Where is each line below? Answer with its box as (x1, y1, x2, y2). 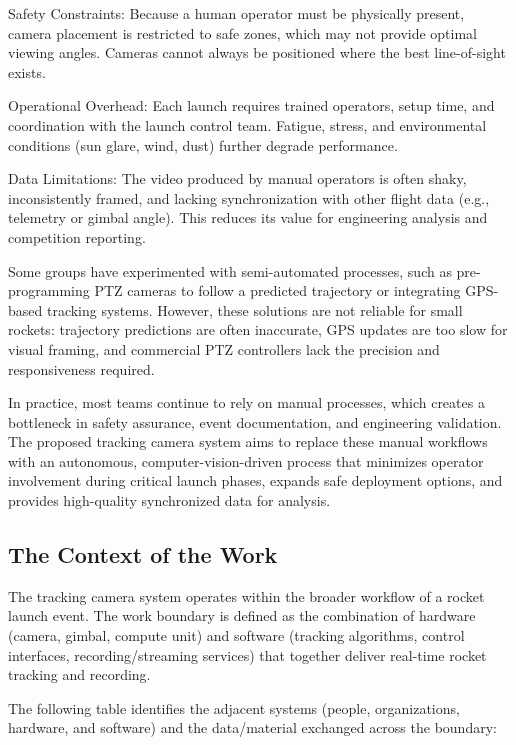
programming (8, 280, 90, 301)
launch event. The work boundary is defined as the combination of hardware (8, 605, 476, 626)
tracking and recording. (8, 664, 151, 685)
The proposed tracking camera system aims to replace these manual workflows (8, 431, 488, 452)
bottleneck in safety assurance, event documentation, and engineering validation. (8, 411, 502, 432)
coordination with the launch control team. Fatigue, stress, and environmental (8, 114, 487, 135)
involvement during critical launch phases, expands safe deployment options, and (8, 470, 503, 491)
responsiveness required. (8, 358, 155, 379)
